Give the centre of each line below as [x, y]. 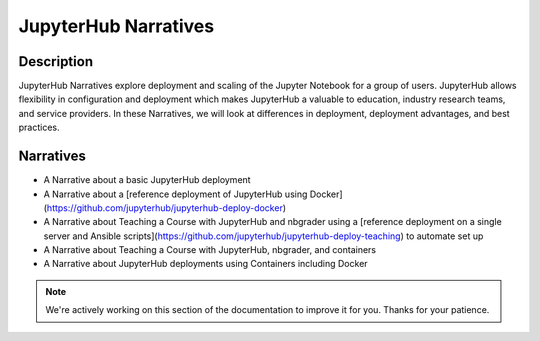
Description [56, 61]
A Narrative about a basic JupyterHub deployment [147, 180]
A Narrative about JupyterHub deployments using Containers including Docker [206, 264]
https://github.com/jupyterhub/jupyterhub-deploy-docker [165, 207]
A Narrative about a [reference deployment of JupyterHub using [175, 194]
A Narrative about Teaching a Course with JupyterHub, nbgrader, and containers [210, 250]
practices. [39, 127]
